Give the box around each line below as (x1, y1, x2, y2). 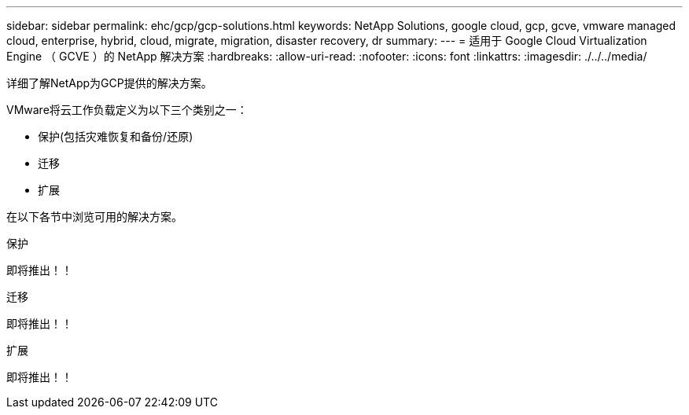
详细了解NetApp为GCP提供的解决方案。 (6, 76, 212, 90)
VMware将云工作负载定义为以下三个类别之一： (6, 103, 248, 116)
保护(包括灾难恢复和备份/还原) (38, 130, 193, 143)
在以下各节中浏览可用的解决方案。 (6, 210, 182, 223)
